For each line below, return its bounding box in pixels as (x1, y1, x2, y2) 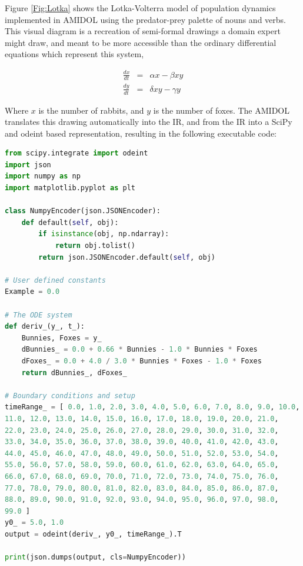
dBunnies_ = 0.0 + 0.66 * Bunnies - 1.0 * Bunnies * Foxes (21, 345, 258, 354)
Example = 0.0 (5, 287, 60, 296)
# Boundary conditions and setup (5, 391, 135, 400)
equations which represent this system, (5, 48, 144, 60)
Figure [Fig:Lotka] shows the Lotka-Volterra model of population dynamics (5, 2, 276, 14)
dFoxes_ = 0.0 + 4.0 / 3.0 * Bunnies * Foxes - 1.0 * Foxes (21, 356, 262, 365)
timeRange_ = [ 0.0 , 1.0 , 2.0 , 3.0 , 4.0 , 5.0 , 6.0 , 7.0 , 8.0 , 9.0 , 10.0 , (5, 403, 300, 412)
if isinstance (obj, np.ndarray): (38, 230, 169, 239)
